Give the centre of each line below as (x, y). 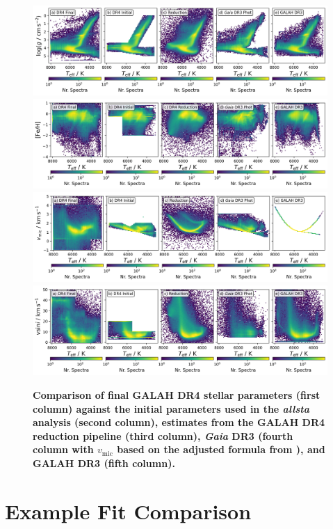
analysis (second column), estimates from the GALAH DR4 (179, 422)
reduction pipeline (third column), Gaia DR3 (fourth (163, 435)
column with (63, 449)
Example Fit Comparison (128, 511)
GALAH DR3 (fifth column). (104, 463)
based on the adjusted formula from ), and (221, 449)
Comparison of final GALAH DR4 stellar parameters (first (177, 394)
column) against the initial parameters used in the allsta (171, 408)
